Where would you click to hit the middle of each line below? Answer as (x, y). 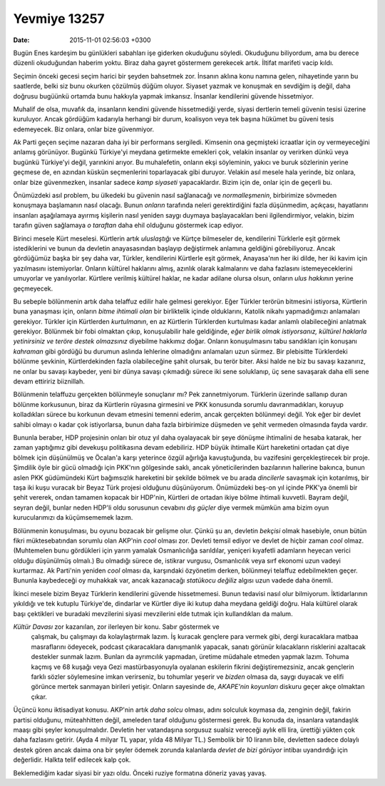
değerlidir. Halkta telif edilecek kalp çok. (72, 760)
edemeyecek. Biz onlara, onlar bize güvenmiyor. (84, 129)
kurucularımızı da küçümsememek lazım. (73, 518)
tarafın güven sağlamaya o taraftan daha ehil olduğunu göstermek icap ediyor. (128, 226)
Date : (21, 40)
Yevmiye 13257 (59, 19)
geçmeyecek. (33, 288)
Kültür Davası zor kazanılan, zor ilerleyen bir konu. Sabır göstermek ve (117, 627)
